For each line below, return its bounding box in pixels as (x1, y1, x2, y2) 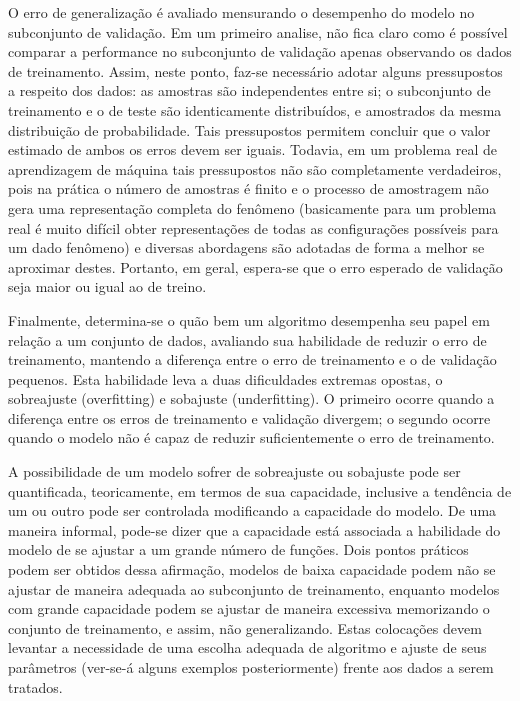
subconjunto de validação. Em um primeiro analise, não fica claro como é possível (8, 21, 508, 42)
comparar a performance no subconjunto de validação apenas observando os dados (8, 41, 512, 62)
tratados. (8, 676, 63, 697)
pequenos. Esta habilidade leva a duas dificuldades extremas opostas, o (8, 368, 443, 389)
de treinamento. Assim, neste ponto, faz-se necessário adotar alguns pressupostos (8, 60, 503, 81)
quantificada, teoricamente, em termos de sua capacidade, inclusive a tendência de (8, 480, 512, 501)
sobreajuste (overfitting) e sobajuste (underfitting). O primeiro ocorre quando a (8, 388, 495, 409)
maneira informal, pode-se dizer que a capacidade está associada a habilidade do (8, 519, 501, 540)
